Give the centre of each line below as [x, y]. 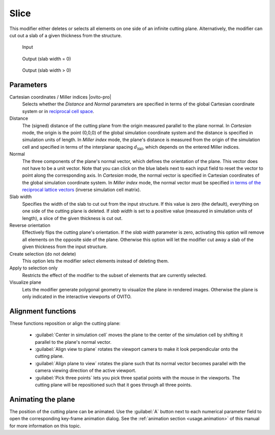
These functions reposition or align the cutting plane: [65, 323]
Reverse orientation [30, 225]
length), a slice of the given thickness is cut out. [72, 218]
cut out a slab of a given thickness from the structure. [66, 35]
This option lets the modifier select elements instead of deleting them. [95, 261]
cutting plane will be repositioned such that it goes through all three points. [113, 385]
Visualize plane [25, 282]
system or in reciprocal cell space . [58, 111]
